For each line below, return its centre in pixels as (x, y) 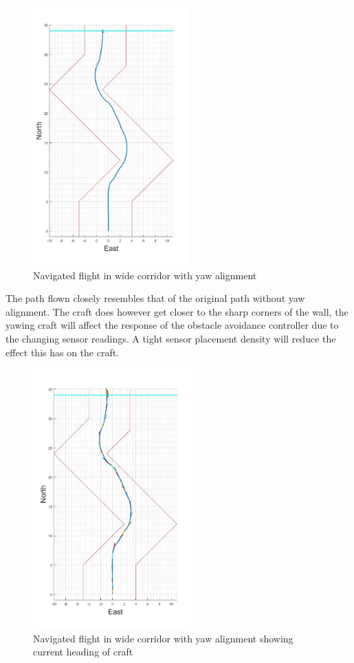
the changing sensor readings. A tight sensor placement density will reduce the (171, 338)
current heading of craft (83, 652)
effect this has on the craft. (63, 352)
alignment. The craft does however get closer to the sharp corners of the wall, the (177, 311)
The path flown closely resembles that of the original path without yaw (155, 298)
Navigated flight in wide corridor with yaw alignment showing (163, 638)
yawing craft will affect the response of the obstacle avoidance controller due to (172, 325)
